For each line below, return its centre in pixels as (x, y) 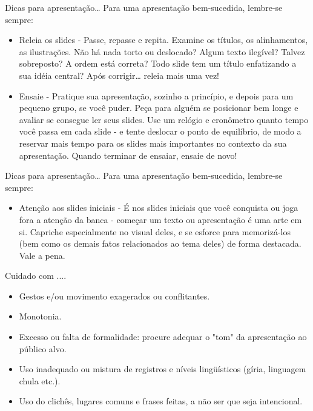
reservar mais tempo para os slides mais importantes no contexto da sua (153, 143)
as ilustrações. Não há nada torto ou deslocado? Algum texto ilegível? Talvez (162, 51)
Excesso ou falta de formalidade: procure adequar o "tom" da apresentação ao (163, 337)
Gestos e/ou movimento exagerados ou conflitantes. (114, 296)
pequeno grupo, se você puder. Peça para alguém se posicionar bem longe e (159, 108)
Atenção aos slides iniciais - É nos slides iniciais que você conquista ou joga (159, 208)
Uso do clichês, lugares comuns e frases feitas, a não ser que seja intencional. (161, 401)
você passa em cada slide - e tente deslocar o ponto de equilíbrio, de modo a (160, 131)
